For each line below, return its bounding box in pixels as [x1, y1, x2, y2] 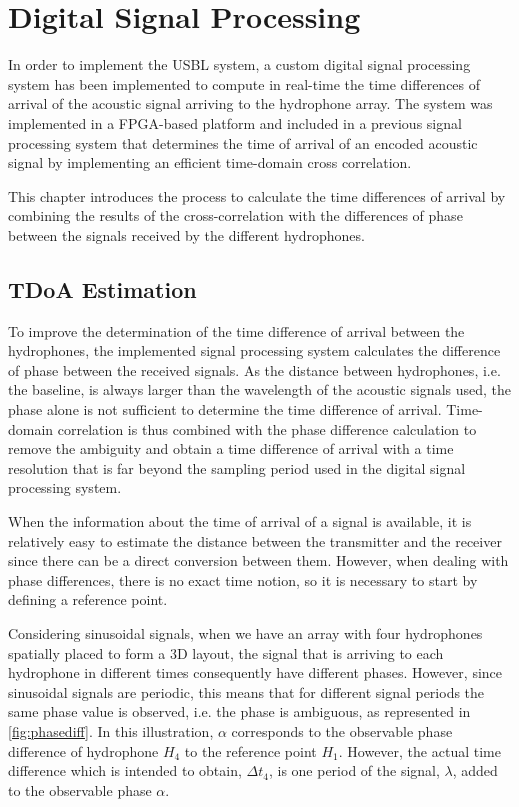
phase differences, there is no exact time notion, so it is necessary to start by [8, 569, 478, 590]
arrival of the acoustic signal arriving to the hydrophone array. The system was [8, 93, 493, 114]
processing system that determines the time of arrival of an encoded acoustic [8, 132, 478, 153]
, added [452, 760, 498, 781]
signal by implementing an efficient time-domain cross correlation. [8, 152, 412, 173]
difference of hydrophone [8, 740, 159, 761]
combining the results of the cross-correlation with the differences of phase [8, 205, 463, 226]
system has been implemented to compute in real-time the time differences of [8, 73, 481, 94]
